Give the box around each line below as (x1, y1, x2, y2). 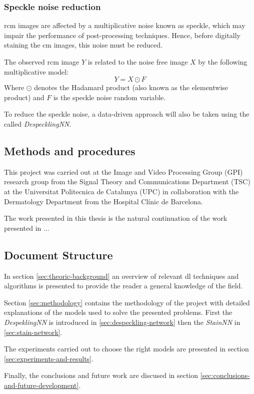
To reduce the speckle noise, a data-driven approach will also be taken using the (4, 109, 249, 119)
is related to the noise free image (87, 57, 188, 67)
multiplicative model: (4, 66, 69, 77)
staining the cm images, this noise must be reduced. (4, 40, 162, 50)
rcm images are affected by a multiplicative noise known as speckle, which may (4, 20, 245, 31)
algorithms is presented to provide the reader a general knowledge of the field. (4, 280, 243, 291)
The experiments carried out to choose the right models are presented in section (4, 343, 249, 354)
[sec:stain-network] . (4, 326, 62, 337)
